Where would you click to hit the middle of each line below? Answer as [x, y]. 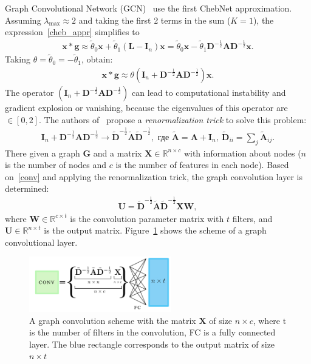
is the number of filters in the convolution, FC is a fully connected [152, 332]
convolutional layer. [41, 242]
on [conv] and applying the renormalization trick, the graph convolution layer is [154, 176]
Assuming [23, 20]
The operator [29, 93]
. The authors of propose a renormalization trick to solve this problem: [173, 119]
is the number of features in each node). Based [202, 165]
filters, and [252, 218]
